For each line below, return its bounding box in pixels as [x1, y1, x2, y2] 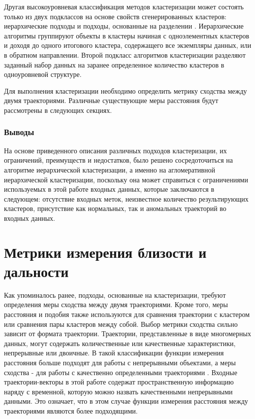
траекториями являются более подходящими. [4, 405, 138, 416]
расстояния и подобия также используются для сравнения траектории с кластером [4, 309, 250, 319]
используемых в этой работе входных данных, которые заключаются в [4, 184, 215, 194]
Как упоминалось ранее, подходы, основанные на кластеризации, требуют [4, 289, 226, 300]
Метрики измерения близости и [4, 242, 207, 262]
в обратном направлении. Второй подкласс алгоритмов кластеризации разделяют [4, 49, 246, 60]
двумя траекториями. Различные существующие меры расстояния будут [4, 95, 219, 105]
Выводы [4, 126, 34, 138]
